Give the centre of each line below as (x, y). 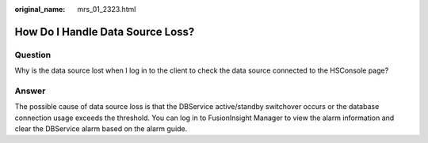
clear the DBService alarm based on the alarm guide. (101, 129)
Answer (30, 91)
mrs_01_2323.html (107, 9)
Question (33, 55)
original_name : (40, 9)
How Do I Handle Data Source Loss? (105, 32)
